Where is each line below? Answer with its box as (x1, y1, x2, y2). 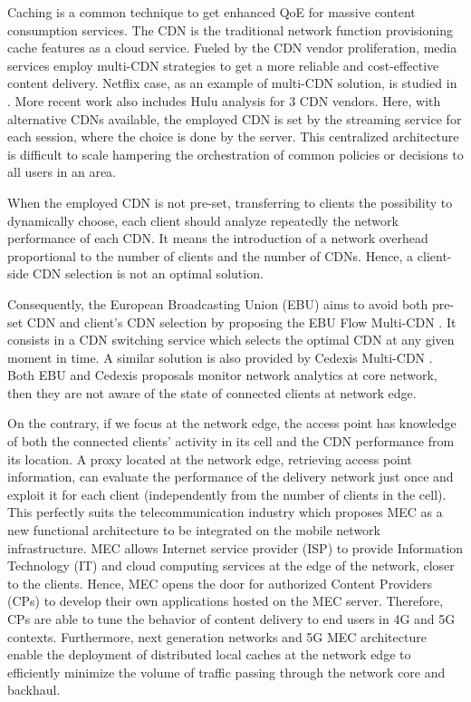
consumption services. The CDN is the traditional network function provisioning (7, 20, 453, 39)
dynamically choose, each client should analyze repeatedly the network (7, 210, 399, 229)
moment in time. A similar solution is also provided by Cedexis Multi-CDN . (7, 347, 433, 366)
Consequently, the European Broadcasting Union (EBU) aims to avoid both (7, 294, 428, 313)
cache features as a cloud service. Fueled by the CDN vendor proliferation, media (7, 38, 457, 57)
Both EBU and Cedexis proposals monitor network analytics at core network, (7, 366, 437, 385)
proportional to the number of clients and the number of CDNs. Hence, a (7, 246, 414, 265)
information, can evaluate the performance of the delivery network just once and (7, 467, 454, 486)
